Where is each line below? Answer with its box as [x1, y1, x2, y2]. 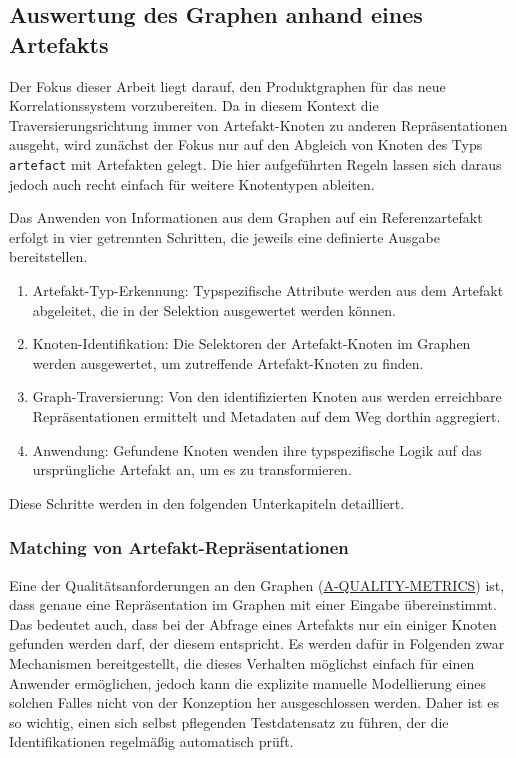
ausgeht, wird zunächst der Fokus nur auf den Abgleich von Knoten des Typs [9, 134, 483, 155]
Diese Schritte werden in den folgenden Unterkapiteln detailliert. [9, 492, 405, 513]
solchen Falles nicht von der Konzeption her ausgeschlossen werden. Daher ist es [9, 692, 499, 713]
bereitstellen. [9, 246, 88, 267]
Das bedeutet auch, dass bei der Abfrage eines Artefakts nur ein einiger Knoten [9, 613, 497, 634]
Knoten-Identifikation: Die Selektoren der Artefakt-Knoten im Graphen [32, 333, 471, 354]
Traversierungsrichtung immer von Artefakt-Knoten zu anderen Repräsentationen [9, 114, 508, 135]
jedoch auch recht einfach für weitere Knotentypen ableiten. [9, 173, 375, 194]
